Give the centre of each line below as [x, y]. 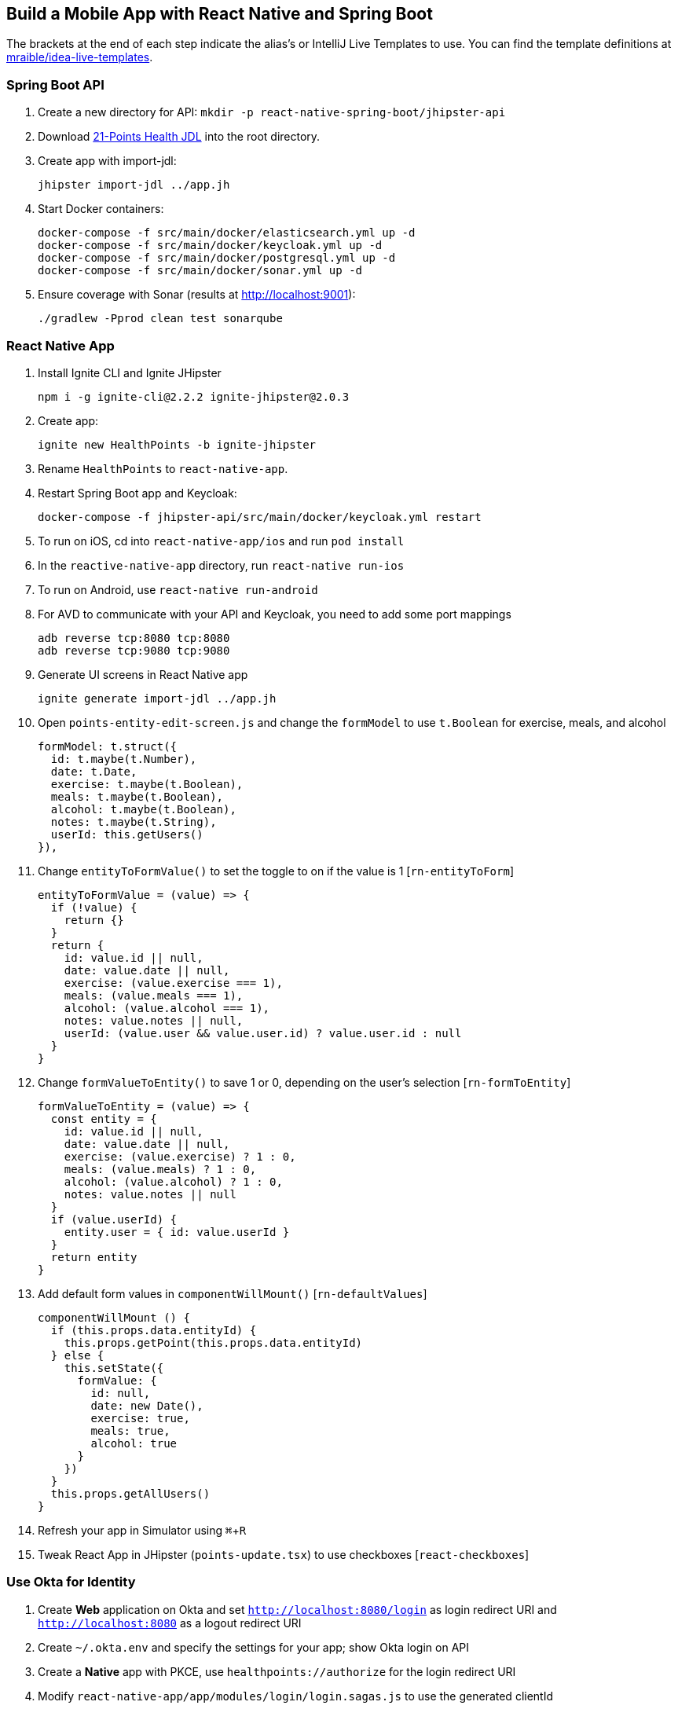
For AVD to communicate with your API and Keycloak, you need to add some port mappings [275, 614]
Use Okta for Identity [71, 1582]
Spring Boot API [55, 84]
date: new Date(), [147, 1405]
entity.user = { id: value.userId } [177, 1232]
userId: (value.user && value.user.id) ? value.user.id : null [263, 1033]
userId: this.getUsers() [127, 834]
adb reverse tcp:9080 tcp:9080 [134, 650]
